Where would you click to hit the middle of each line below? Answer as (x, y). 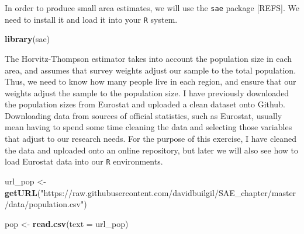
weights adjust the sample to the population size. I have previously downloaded (147, 92)
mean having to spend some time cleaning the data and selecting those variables (148, 127)
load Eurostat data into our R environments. (84, 161)
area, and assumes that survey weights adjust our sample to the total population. (151, 70)
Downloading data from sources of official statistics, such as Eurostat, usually (144, 115)
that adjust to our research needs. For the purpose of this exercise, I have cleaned (151, 139)
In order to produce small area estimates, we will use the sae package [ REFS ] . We (152, 8)
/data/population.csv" (44, 204)
